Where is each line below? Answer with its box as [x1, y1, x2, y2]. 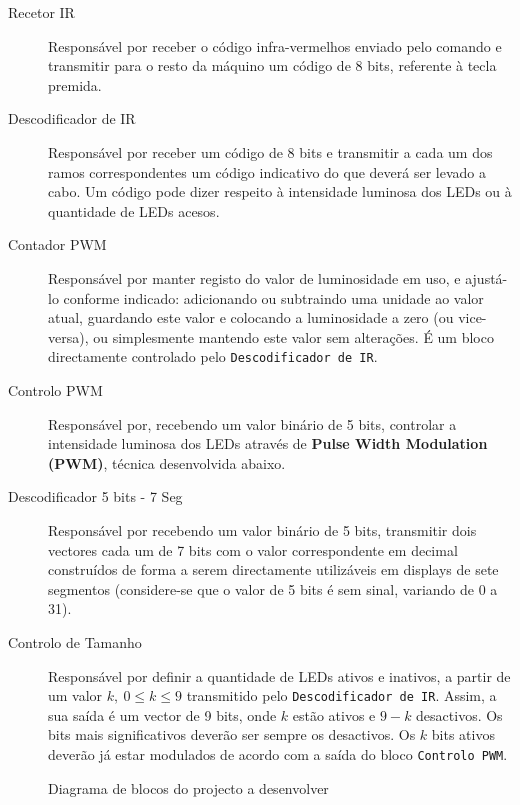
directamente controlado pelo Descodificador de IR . [48, 346, 378, 367]
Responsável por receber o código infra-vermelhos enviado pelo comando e [48, 35, 502, 56]
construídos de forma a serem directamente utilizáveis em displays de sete [48, 559, 499, 580]
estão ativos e [292, 704, 376, 725]
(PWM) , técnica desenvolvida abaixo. [48, 452, 286, 473]
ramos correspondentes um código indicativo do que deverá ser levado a [48, 161, 486, 182]
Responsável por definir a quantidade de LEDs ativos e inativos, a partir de [48, 665, 511, 686]
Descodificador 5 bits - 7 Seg [8, 486, 183, 507]
